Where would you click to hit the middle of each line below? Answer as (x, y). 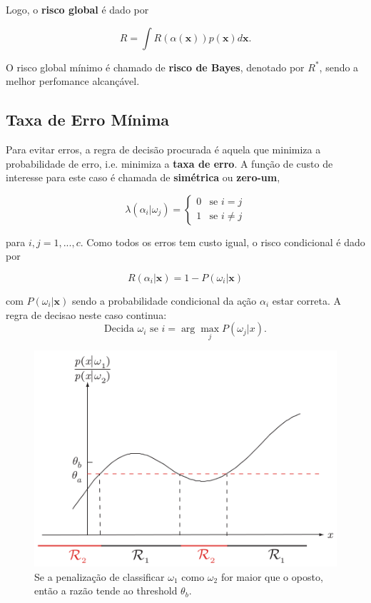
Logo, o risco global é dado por (77, 9)
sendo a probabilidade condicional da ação (164, 300)
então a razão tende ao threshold (106, 591)
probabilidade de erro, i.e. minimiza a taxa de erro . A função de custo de (169, 163)
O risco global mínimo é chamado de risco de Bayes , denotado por (155, 67)
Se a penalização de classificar (100, 576)
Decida (119, 329)
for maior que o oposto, (272, 576)
